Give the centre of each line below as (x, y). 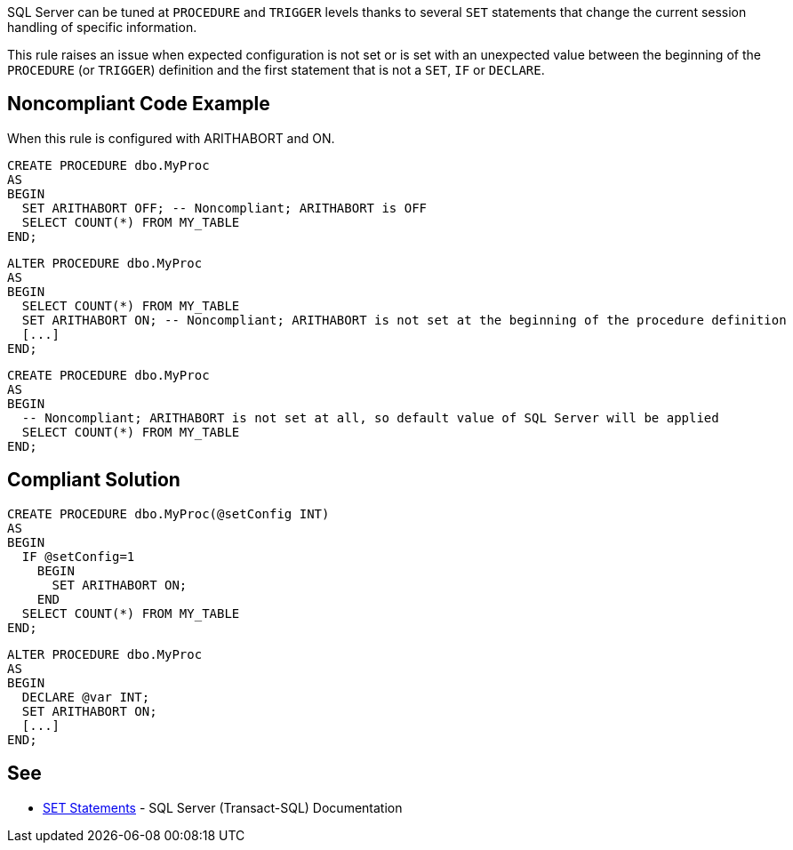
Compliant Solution (94, 480)
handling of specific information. (102, 27)
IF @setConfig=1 (78, 556)
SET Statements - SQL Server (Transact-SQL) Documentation (223, 807)
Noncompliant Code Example (139, 104)
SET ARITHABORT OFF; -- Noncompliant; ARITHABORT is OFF (224, 208)
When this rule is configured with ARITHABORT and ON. (171, 138)
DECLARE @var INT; (86, 697)
